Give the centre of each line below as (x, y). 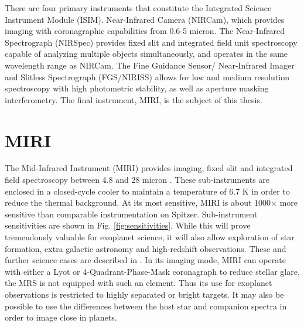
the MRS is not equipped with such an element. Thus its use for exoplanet (139, 283)
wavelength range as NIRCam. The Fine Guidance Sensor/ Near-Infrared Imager (150, 65)
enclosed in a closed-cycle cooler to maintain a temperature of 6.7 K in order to (147, 191)
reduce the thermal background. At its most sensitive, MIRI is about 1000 (138, 202)
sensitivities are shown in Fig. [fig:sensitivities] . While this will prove (128, 225)
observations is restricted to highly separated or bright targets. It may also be (144, 294)
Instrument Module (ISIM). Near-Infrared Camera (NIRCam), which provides (145, 19)
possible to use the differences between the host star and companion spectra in (146, 306)
